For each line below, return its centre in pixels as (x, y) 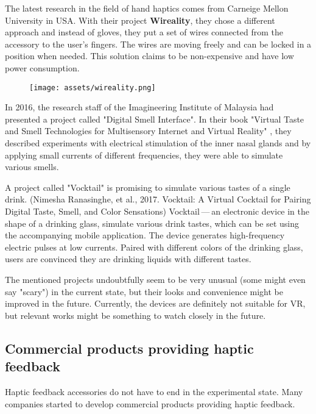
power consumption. (42, 67)
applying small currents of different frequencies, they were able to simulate (144, 155)
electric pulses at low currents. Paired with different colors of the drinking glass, (154, 247)
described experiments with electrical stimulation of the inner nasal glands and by (158, 143)
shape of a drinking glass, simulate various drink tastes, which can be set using (152, 223)
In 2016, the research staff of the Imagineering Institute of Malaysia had (139, 107)
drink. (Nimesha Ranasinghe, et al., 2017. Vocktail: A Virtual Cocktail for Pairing (158, 199)
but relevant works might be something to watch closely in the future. (135, 315)
